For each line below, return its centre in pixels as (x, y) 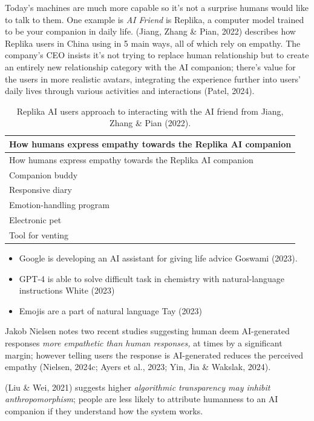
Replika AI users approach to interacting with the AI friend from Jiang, (150, 111)
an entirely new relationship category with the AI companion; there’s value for (150, 66)
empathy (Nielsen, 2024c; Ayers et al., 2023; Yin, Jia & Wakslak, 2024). (138, 367)
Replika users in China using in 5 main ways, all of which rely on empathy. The (153, 43)
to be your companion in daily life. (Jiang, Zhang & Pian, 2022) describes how (150, 31)
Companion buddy (44, 174)
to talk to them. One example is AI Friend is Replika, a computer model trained (155, 19)
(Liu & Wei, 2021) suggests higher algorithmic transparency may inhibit (138, 387)
